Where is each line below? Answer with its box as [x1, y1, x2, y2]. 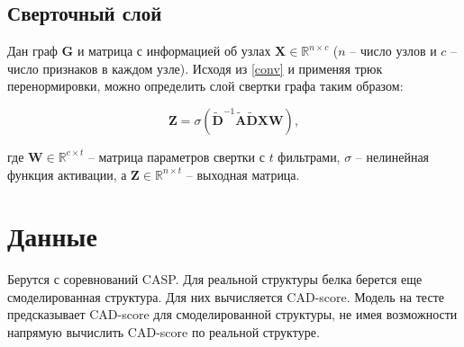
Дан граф [7, 41, 58, 60]
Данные [7, 218, 97, 254]
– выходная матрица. [186, 165, 300, 183]
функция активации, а [7, 165, 127, 183]
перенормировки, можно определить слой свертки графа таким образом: [7, 76, 404, 95]
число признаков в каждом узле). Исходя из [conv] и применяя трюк [7, 58, 383, 77]
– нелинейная [355, 147, 430, 165]
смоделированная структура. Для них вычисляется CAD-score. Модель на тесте [7, 287, 444, 306]
